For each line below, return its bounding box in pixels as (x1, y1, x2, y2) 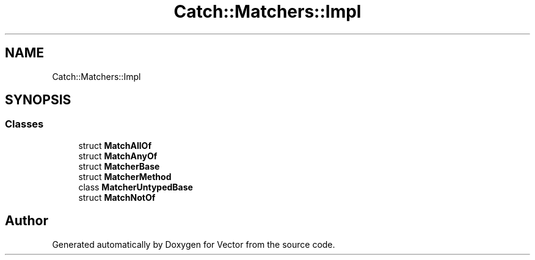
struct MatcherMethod (78, 171, 172, 182)
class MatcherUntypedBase (78, 181, 193, 192)
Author (5, 213, 48, 229)
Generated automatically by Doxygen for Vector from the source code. (52, 239, 335, 250)
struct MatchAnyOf (78, 150, 158, 161)
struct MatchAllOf (78, 140, 151, 151)
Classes (5, 118, 44, 131)
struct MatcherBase (78, 161, 160, 172)
